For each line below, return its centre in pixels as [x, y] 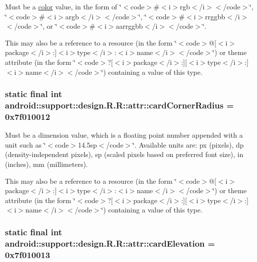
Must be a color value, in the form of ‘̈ [63, 6]
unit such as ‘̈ [26, 144]
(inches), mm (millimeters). [47, 164]
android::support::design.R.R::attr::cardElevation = [110, 243]
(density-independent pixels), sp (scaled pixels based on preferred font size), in [124, 154]
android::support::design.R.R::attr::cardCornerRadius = [120, 105]
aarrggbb [129, 26]
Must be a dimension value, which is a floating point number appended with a [124, 135]
